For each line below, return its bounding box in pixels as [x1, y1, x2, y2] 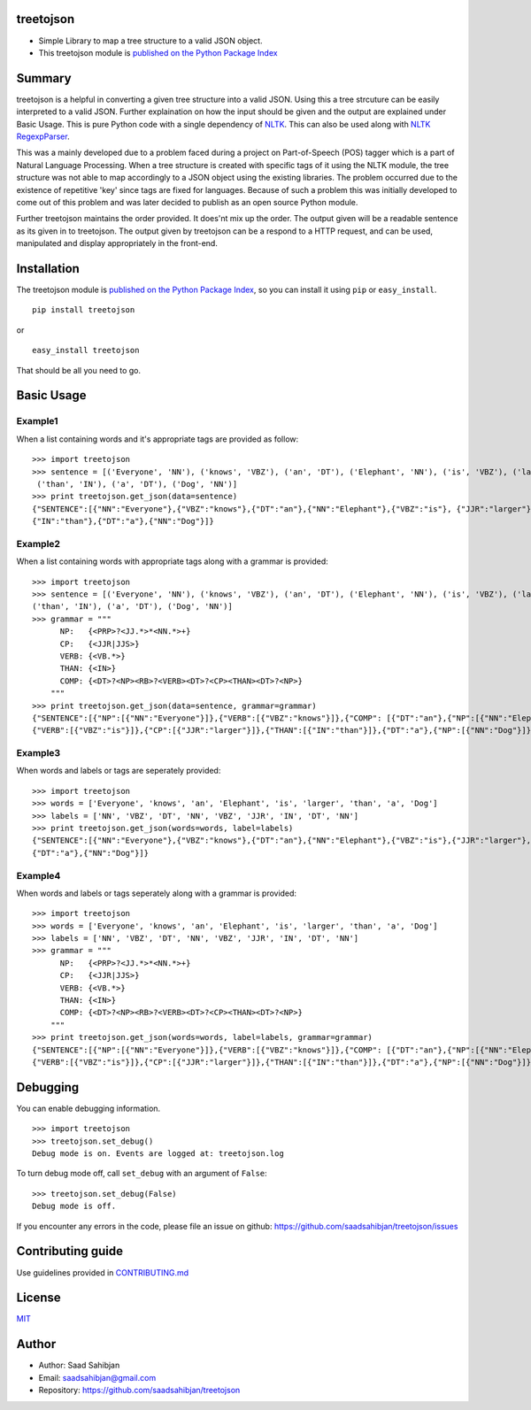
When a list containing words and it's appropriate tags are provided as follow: [16, 434, 299, 444]
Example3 [16, 747, 61, 759]
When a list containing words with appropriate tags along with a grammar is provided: [16, 556, 329, 566]
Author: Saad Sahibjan [38, 1360, 120, 1371]
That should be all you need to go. [16, 365, 142, 375]
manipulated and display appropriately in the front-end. [16, 238, 219, 249]
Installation [16, 261, 80, 276]
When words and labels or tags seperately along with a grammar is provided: [16, 888, 296, 898]
